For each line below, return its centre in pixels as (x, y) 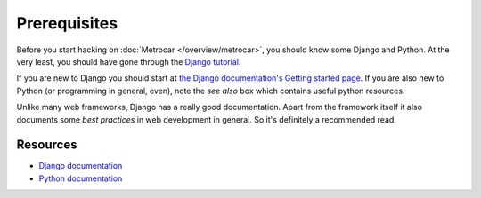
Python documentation (81, 178)
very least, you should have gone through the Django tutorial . (129, 61)
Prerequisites (67, 23)
